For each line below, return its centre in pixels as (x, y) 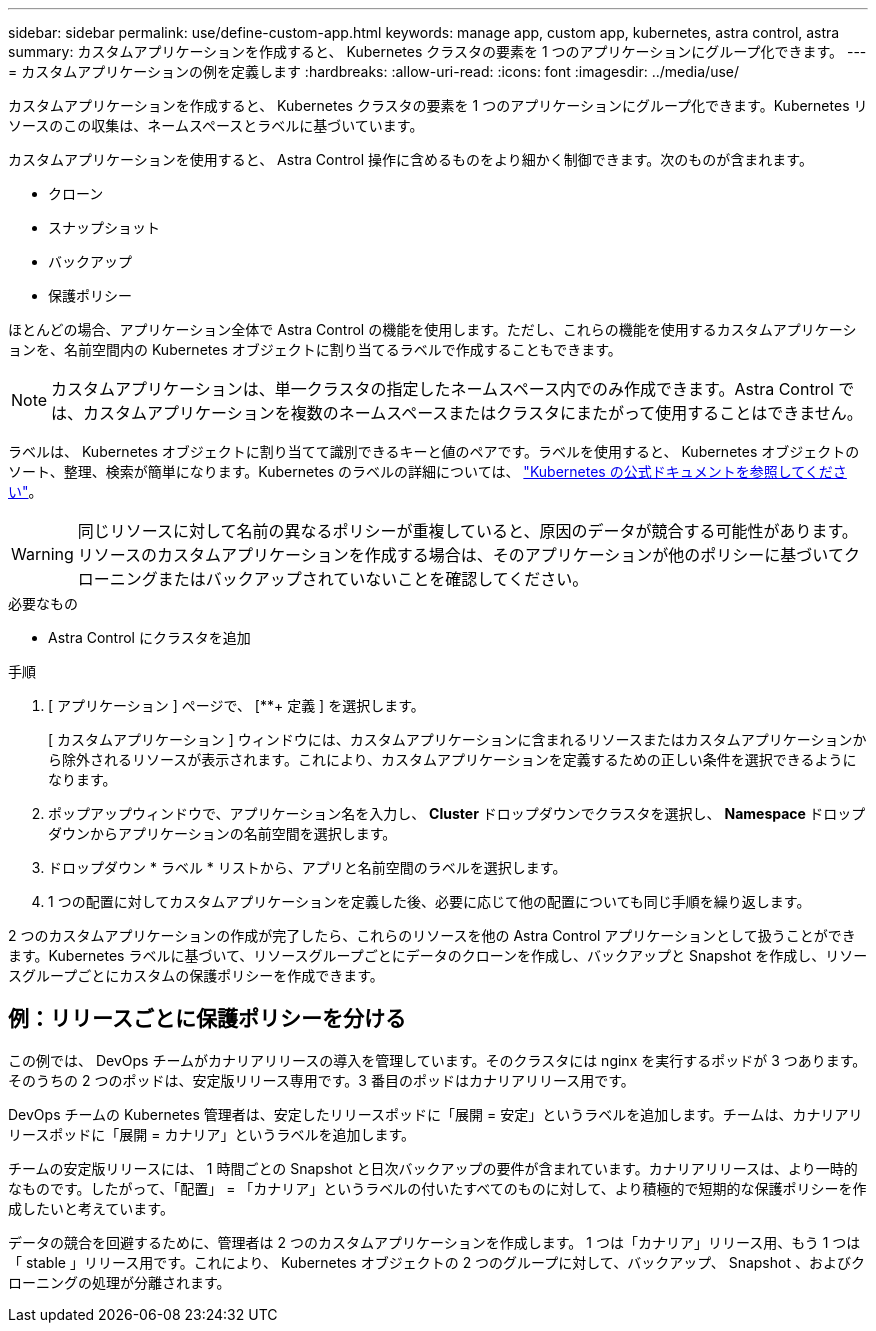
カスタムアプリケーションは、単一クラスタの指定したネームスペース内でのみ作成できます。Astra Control (442, 389)
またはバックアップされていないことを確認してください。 (373, 579)
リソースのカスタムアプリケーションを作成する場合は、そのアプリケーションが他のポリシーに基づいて (460, 555)
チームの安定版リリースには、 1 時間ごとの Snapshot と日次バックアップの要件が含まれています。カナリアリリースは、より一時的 (433, 1168)
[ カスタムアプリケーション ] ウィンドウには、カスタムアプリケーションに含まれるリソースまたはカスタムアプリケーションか (457, 739)
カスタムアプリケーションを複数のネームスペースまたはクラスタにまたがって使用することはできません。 (473, 413)
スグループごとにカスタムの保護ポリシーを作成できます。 (196, 975)
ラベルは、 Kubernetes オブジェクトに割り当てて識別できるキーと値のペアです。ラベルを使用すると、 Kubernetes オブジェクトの (434, 451)
